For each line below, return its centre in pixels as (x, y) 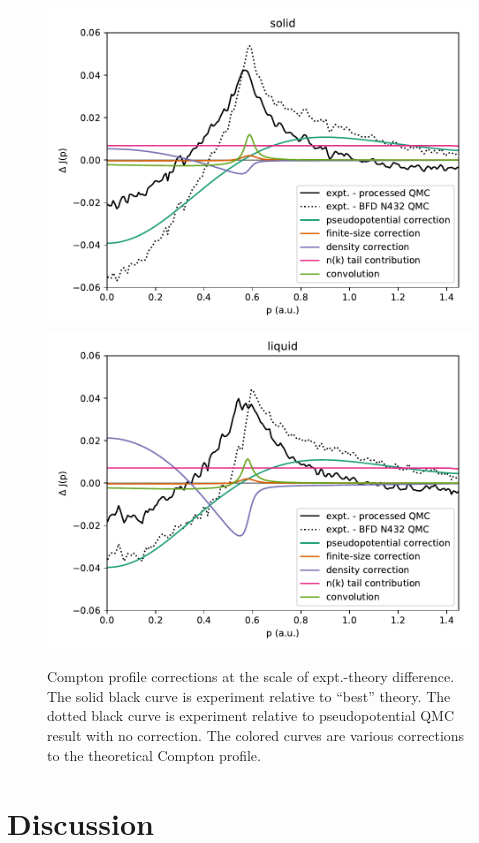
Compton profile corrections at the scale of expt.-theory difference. (251, 676)
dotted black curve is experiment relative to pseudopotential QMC (251, 715)
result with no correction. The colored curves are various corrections (256, 734)
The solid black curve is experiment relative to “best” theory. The (249, 695)
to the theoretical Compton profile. (154, 754)
